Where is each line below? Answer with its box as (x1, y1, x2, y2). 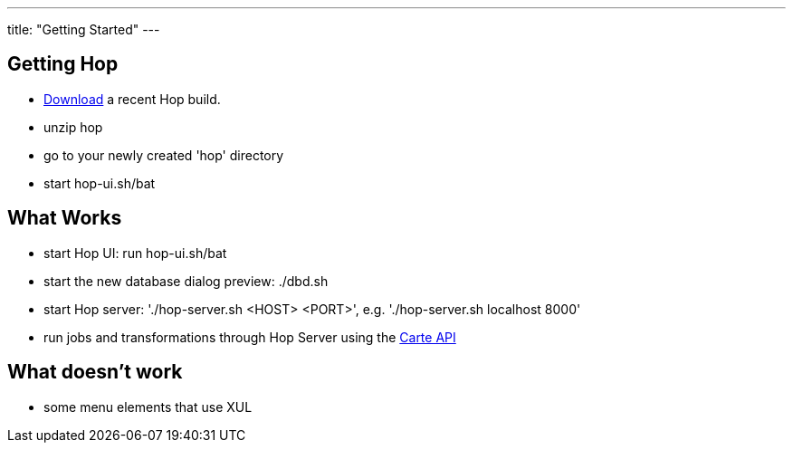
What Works (7, 206, 122, 230)
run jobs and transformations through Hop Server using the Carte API (43, 329, 456, 345)
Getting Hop (7, 53, 119, 76)
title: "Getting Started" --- (7, 22, 160, 37)
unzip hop (43, 119, 103, 135)
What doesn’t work (7, 360, 183, 384)
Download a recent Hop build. (43, 91, 221, 107)
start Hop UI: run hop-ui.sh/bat (43, 244, 227, 261)
